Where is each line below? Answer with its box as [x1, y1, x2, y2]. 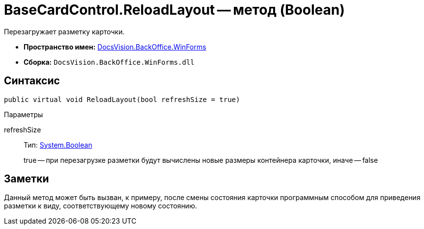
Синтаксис [4, 75, 60, 87]
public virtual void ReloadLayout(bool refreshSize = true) [4, 95, 240, 103]
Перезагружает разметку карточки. [4, 27, 125, 36]
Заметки [4, 173, 49, 185]
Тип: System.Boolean [24, 140, 92, 149]
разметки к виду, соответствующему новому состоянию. [4, 202, 197, 210]
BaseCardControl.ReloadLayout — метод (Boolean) [4, 1, 345, 18]
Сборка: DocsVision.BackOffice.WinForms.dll [24, 57, 195, 66]
